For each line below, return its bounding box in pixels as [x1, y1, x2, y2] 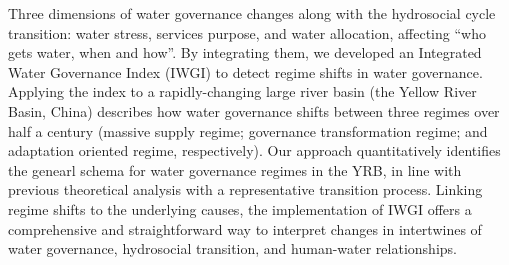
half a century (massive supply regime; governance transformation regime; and [8, 120, 488, 141]
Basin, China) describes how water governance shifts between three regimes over [8, 100, 500, 121]
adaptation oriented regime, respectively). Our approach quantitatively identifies [8, 140, 501, 161]
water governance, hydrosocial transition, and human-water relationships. [8, 238, 457, 259]
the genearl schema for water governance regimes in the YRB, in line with [8, 159, 462, 180]
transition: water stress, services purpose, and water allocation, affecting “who [8, 22, 486, 43]
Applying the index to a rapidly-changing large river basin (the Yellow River [8, 81, 477, 102]
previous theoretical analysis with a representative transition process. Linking [8, 179, 483, 200]
